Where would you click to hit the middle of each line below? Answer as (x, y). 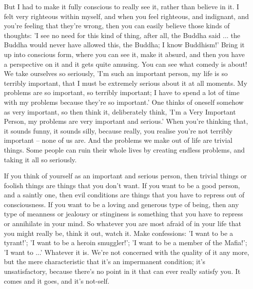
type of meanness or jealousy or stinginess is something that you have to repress (124, 214)
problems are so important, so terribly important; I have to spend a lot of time (122, 92)
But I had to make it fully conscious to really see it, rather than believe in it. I (122, 6)
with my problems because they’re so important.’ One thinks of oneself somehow (124, 102)
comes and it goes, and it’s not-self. (57, 280)
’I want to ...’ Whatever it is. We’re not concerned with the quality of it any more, (127, 252)
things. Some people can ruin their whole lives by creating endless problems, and (125, 149)
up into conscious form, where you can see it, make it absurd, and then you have (124, 54)
